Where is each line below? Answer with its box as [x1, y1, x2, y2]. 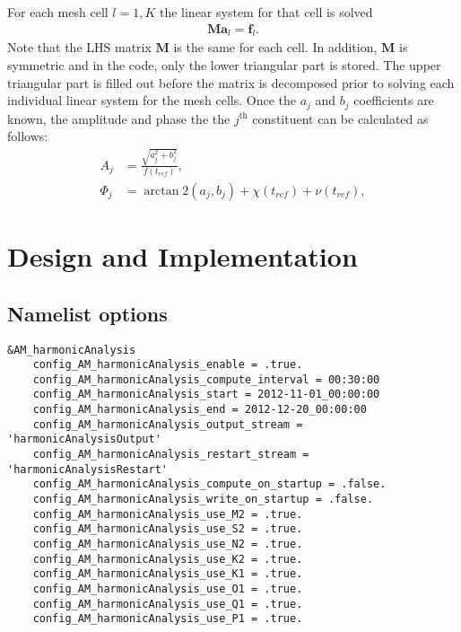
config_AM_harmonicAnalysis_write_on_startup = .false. [32, 493, 374, 506]
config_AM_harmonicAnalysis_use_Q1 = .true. [32, 597, 303, 610]
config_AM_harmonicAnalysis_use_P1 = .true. [32, 612, 303, 626]
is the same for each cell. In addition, [173, 38, 378, 57]
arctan [144, 184, 179, 197]
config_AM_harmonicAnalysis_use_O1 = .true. [32, 583, 303, 595]
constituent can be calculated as [252, 109, 429, 127]
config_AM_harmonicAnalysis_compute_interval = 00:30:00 [32, 373, 380, 386]
